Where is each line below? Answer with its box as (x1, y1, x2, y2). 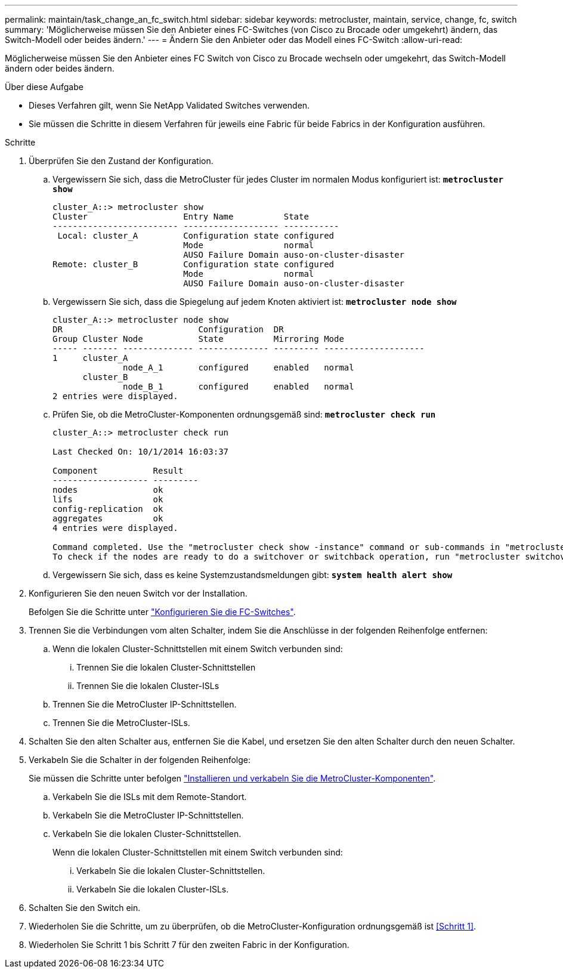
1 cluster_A (52, 353, 128, 363)
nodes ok (52, 485, 163, 495)
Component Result (52, 466, 184, 475)
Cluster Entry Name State (52, 212, 309, 221)
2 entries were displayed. (52, 391, 178, 401)
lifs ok (52, 495, 163, 504)
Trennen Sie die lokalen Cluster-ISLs (76, 681, 219, 691)
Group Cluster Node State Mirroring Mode (52, 334, 344, 344)
